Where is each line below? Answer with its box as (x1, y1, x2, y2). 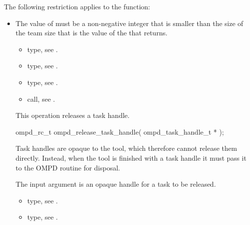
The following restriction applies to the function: (4, 1, 150, 11)
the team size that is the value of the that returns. (15, 28, 168, 38)
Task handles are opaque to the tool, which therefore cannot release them (15, 143, 237, 153)
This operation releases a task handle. (15, 110, 130, 120)
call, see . (27, 93, 55, 104)
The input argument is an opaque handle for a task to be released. (15, 179, 216, 189)
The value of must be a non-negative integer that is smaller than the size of (15, 18, 244, 28)
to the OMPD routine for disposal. (15, 162, 121, 172)
